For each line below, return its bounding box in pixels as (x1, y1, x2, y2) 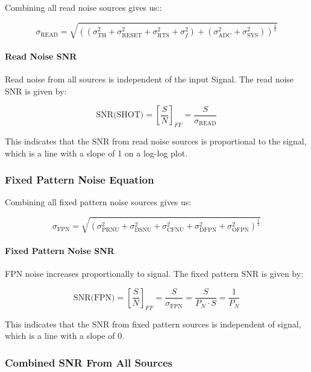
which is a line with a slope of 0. (5, 329, 125, 342)
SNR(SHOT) (96, 111, 144, 120)
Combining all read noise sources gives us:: (5, 1, 162, 13)
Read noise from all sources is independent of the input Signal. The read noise (5, 72, 294, 85)
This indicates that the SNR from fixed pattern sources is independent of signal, (5, 317, 301, 330)
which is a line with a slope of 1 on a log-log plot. (5, 146, 188, 159)
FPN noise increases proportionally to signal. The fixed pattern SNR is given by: (5, 267, 304, 280)
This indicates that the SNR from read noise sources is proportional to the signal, (5, 134, 307, 147)
